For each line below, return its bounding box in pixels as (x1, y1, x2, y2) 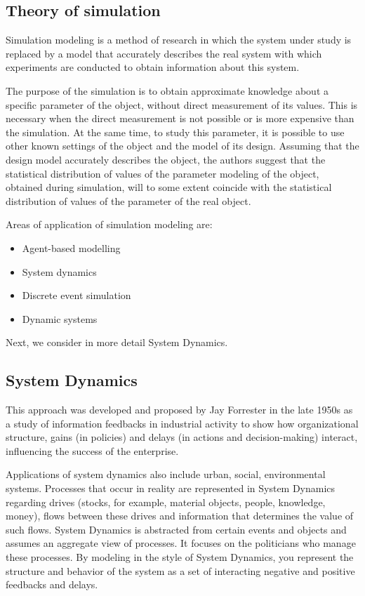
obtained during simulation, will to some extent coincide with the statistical (6, 180, 332, 194)
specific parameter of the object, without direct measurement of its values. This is (6, 97, 358, 112)
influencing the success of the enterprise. (6, 443, 179, 458)
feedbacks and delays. (6, 577, 98, 592)
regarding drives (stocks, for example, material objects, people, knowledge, (6, 494, 326, 509)
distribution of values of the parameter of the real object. (6, 193, 251, 208)
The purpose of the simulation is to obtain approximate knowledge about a (6, 83, 328, 98)
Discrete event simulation (22, 288, 131, 303)
